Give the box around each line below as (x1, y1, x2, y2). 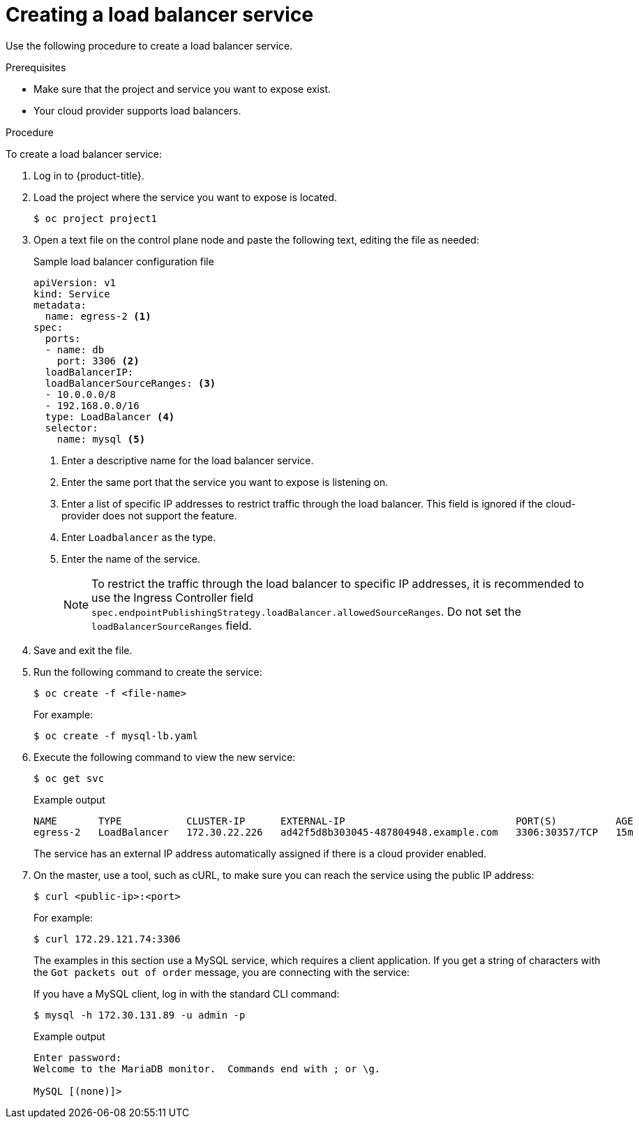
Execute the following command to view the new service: (33, 750, 296, 763)
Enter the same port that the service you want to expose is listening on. (61, 475, 389, 488)
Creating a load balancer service (6, 3, 314, 27)
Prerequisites (6, 61, 66, 73)
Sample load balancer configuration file (33, 255, 214, 267)
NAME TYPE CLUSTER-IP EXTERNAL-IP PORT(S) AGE (33, 815, 633, 827)
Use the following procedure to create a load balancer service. (6, 39, 293, 52)
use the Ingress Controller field (91, 590, 254, 605)
